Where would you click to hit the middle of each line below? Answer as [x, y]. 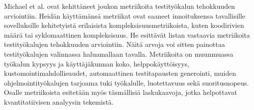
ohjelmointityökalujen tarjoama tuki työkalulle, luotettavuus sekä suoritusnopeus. [127, 82]
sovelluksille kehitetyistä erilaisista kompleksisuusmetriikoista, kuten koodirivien [124, 25]
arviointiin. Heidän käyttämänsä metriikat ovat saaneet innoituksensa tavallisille [125, 15]
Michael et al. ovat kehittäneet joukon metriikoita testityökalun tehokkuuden [120, 6]
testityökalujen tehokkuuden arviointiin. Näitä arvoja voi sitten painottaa [114, 44]
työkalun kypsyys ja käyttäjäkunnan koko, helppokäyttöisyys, [97, 63]
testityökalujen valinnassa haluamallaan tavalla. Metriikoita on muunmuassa [119, 54]
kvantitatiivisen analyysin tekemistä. [59, 101]
